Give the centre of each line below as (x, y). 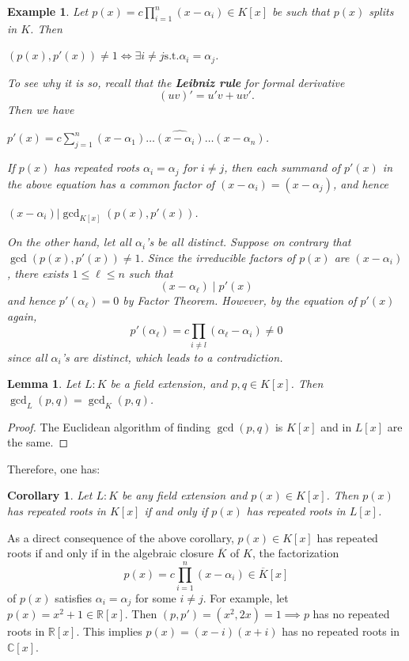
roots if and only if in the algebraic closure (110, 553)
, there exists (38, 273)
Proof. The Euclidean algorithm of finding (109, 426)
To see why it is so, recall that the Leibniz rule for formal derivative (176, 82)
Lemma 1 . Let (44, 384)
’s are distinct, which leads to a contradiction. (172, 357)
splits (381, 11)
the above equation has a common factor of (111, 183)
